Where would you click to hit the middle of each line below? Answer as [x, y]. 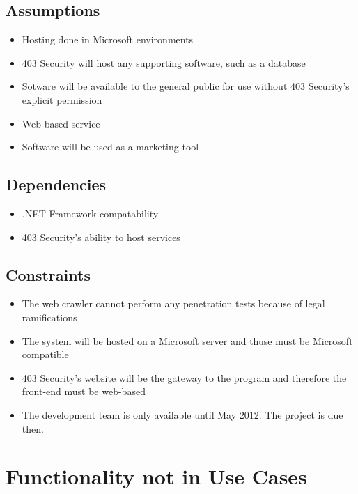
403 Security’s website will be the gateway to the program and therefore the [184, 377]
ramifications [49, 317]
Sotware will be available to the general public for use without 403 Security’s [186, 86]
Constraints [48, 274]
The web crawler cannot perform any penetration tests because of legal [173, 303]
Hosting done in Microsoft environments [108, 39]
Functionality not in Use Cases [156, 476]
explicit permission [62, 99]
